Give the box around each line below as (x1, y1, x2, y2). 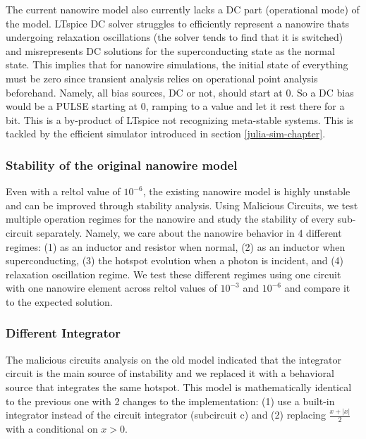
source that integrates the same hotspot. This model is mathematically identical (6, 379, 352, 394)
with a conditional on (6, 421, 98, 436)
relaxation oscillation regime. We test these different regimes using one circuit (6, 266, 341, 281)
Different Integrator (6, 324, 121, 342)
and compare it (284, 280, 350, 295)
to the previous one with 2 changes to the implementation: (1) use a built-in (6, 393, 335, 408)
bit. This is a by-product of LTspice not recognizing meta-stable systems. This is (6, 112, 353, 127)
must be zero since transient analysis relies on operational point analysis (6, 70, 318, 85)
